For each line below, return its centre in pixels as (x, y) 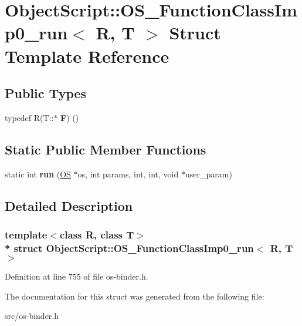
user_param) (208, 174)
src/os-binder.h (32, 316)
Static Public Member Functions (106, 149)
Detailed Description (69, 205)
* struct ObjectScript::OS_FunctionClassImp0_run (129, 248)
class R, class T (97, 235)
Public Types (46, 93)
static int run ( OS (38, 174)
